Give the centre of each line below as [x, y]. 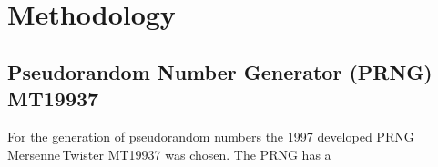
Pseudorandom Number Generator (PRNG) [220, 71]
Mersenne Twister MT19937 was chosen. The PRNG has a [169, 154]
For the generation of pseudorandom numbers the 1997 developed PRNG [211, 136]
